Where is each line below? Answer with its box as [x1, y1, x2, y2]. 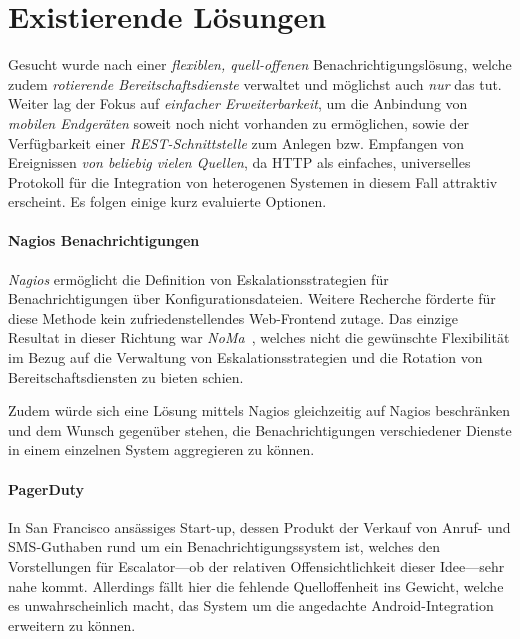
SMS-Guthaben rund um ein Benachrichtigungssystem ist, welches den [8, 536, 441, 557]
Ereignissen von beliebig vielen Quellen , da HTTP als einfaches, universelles [8, 152, 471, 173]
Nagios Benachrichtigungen [8, 230, 200, 251]
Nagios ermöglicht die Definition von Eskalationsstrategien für [8, 268, 389, 289]
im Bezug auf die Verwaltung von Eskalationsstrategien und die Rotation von [8, 347, 483, 368]
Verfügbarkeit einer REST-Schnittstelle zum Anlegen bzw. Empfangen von [8, 132, 465, 153]
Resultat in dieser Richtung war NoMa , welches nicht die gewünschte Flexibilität [8, 327, 510, 348]
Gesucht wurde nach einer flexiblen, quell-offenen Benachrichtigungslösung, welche [8, 54, 512, 75]
